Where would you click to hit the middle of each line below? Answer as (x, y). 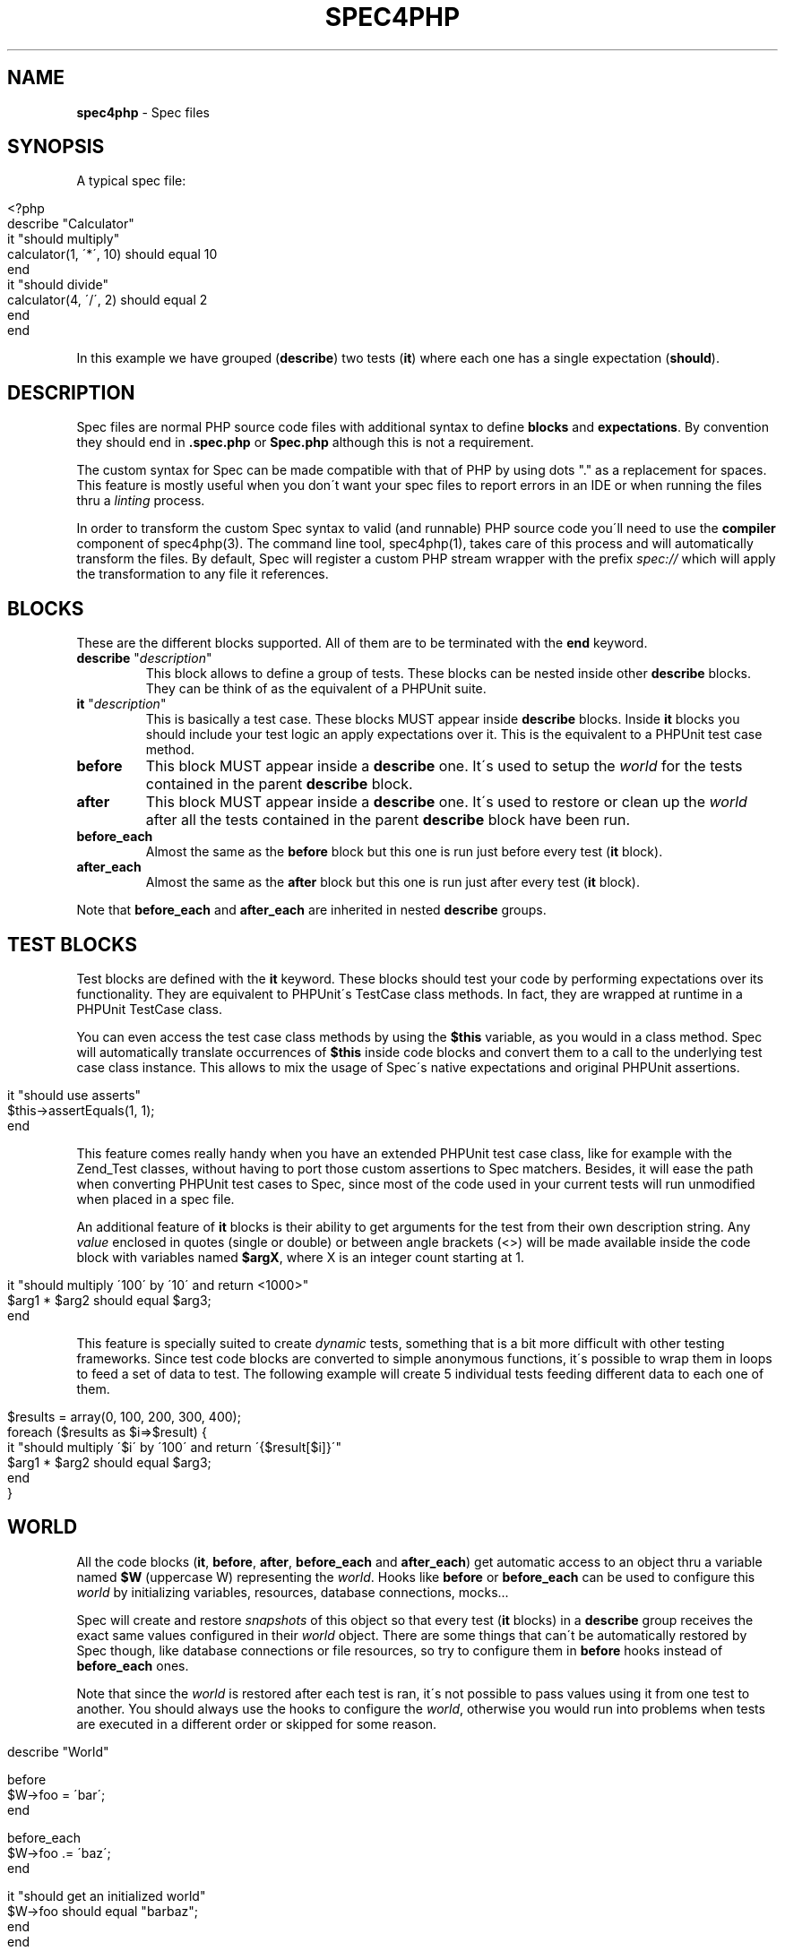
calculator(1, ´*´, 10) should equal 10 (112, 254)
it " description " (121, 704)
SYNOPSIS (56, 147)
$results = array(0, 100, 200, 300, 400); (124, 1416)
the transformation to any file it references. (203, 574)
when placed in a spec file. (155, 1199)
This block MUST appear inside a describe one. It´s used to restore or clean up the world (446, 802)
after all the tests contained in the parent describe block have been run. (388, 820)
